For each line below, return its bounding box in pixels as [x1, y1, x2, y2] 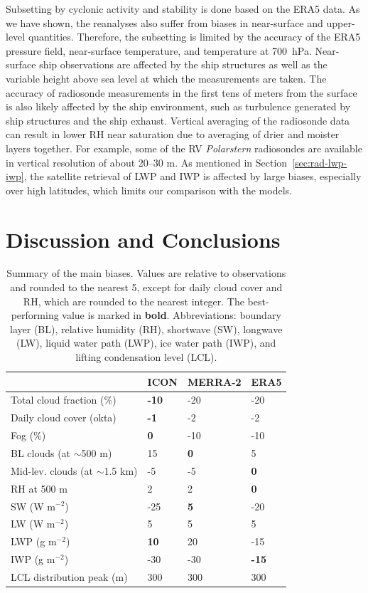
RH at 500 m [11, 481, 67, 495]
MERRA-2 [187, 374, 242, 389]
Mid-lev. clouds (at [11, 463, 93, 478]
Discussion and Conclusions [6, 224, 281, 253]
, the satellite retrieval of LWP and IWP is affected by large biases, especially [23, 169, 362, 184]
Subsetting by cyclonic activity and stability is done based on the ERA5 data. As [6, 1, 360, 16]
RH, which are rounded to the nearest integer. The [23, 293, 244, 308]
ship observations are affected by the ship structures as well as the [39, 57, 328, 72]
